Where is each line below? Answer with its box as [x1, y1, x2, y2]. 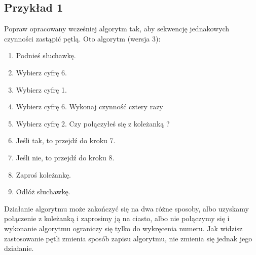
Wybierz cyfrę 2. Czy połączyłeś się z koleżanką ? [16, 118, 170, 129]
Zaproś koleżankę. [16, 169, 71, 180]
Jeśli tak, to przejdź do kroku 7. [16, 135, 116, 146]
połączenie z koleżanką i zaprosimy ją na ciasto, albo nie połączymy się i [4, 213, 230, 224]
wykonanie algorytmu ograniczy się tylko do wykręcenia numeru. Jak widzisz [4, 223, 243, 233]
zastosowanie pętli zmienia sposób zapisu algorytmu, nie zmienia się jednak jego [4, 233, 252, 243]
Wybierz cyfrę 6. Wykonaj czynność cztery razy [16, 101, 163, 112]
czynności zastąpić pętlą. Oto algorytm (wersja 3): [4, 33, 161, 44]
